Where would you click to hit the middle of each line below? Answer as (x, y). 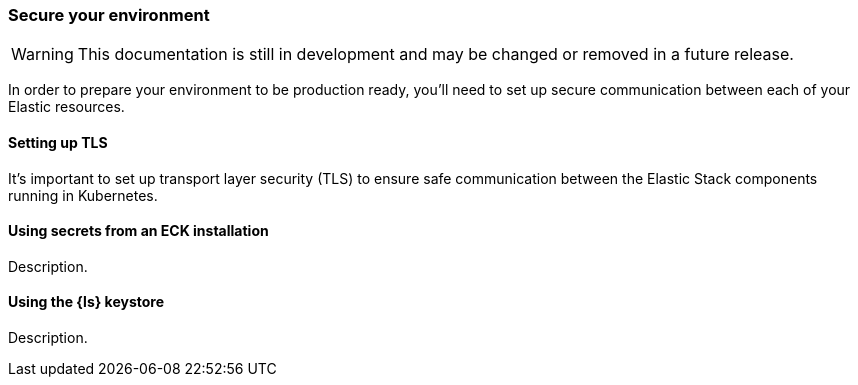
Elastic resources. (66, 107)
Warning (42, 54)
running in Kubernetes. (83, 195)
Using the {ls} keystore (86, 302)
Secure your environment (109, 15)
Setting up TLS (58, 142)
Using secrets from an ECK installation (138, 231)
